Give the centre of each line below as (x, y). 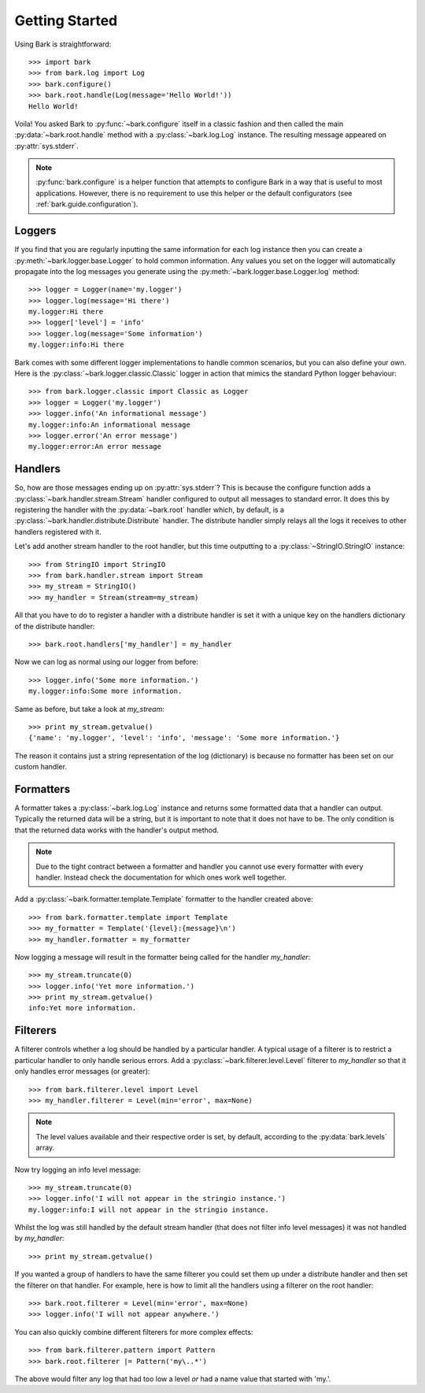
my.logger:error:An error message (95, 446)
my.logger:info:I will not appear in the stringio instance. (149, 1210)
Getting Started (66, 20)
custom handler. (41, 767)
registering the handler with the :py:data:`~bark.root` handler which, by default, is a (150, 510)
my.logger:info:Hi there (76, 345)
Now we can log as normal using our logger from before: (106, 662)
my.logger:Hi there (66, 312)
